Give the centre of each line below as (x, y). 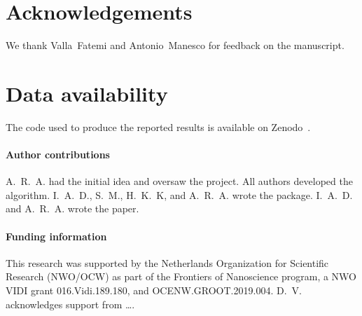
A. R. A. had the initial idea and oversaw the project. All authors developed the (179, 181)
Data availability (87, 93)
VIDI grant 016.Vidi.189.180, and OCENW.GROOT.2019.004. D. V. (154, 290)
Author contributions (58, 154)
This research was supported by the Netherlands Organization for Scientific (167, 262)
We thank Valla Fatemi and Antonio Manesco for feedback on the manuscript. (175, 45)
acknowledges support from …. (70, 304)
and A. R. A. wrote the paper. (72, 208)
